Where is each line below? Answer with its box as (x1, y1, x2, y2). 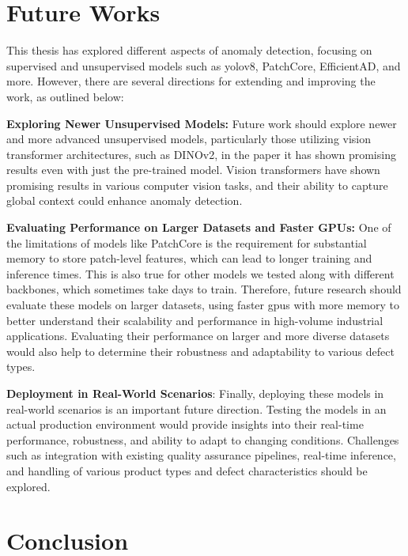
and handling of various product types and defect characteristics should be (6, 462, 368, 478)
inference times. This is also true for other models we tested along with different (6, 265, 395, 282)
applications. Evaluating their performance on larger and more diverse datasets (6, 327, 390, 344)
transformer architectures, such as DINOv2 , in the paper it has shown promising (6, 146, 396, 162)
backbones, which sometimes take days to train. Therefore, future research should (6, 281, 402, 297)
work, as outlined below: (6, 88, 124, 104)
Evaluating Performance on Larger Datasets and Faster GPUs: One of (6, 219, 391, 236)
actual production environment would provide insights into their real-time (6, 416, 364, 433)
